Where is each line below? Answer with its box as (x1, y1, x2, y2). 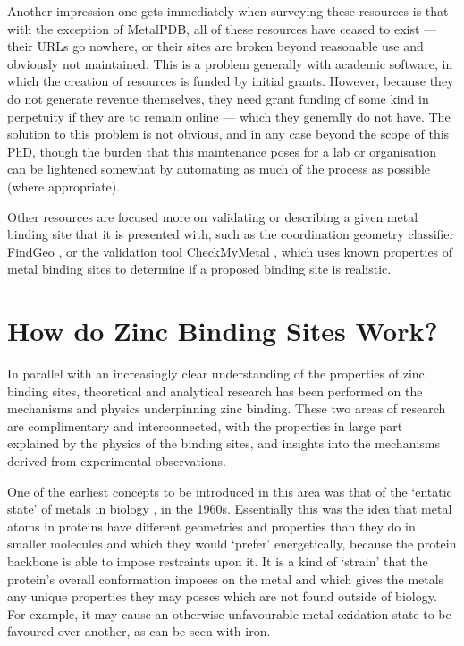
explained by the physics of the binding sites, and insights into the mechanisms (7, 434, 441, 453)
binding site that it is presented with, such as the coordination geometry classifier (7, 225, 455, 243)
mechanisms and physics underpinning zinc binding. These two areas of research (7, 399, 446, 418)
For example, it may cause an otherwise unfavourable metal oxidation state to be (7, 604, 451, 623)
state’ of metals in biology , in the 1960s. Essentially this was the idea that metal (7, 499, 452, 518)
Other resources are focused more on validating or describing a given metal (7, 207, 418, 225)
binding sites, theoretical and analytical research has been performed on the (7, 381, 423, 400)
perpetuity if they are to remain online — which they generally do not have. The (7, 106, 451, 125)
